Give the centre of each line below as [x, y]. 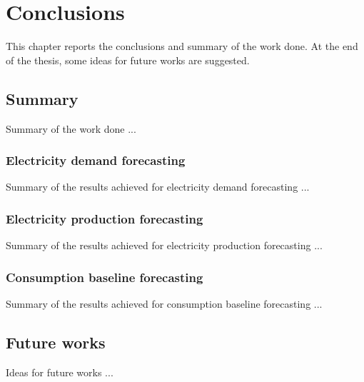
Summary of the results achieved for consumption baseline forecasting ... [164, 303]
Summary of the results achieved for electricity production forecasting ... [164, 245]
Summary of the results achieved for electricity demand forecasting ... [158, 187]
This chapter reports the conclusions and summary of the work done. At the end [182, 46]
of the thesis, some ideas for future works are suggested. [128, 60]
